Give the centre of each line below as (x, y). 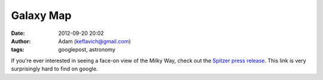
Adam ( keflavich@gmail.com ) (95, 41)
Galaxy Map (41, 15)
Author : (21, 41)
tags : (18, 50)
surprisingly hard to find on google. (54, 69)
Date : (18, 33)
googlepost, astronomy (87, 50)
